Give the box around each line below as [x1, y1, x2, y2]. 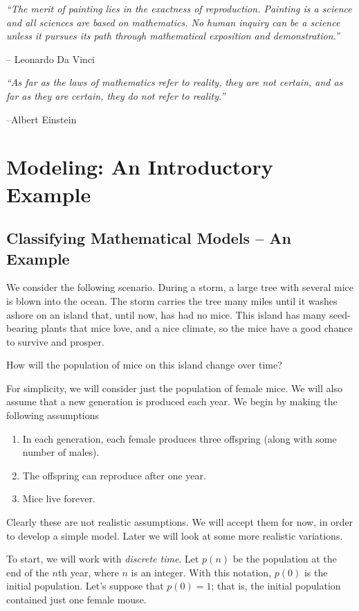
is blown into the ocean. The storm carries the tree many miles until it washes [6, 293, 338, 308]
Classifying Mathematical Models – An [6, 227, 291, 249]
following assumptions [6, 408, 100, 423]
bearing [6, 321, 38, 335]
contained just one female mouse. [6, 592, 147, 606]
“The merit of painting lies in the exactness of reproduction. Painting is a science [6, 1, 352, 15]
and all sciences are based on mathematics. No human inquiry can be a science [6, 15, 340, 29]
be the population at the [232, 551, 337, 566]
